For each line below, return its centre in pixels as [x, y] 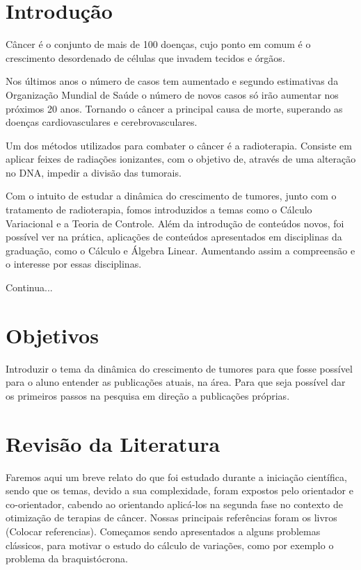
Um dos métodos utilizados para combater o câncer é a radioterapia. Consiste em [179, 145]
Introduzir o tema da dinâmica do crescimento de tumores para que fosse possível [179, 368]
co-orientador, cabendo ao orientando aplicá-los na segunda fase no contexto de [174, 504]
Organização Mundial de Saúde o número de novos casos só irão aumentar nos [172, 94]
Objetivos [52, 335]
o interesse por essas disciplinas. [74, 264]
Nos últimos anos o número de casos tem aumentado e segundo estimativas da [172, 81]
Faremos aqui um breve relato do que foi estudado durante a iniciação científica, [176, 477]
